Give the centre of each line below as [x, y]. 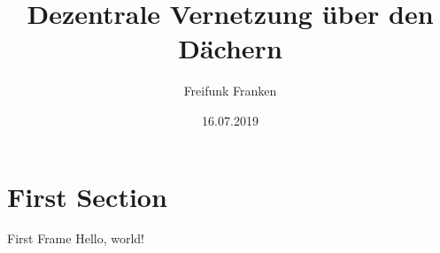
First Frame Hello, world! [76, 238]
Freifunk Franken [230, 91]
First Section [87, 196]
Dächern [230, 48]
